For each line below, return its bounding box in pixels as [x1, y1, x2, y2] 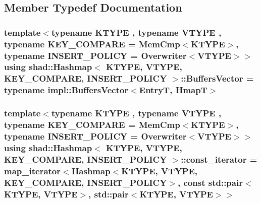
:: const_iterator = [181, 153, 257, 165]
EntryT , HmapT [139, 84, 207, 96]
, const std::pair [178, 176, 243, 188]
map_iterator [4, 164, 61, 177]
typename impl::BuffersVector [4, 84, 129, 96]
